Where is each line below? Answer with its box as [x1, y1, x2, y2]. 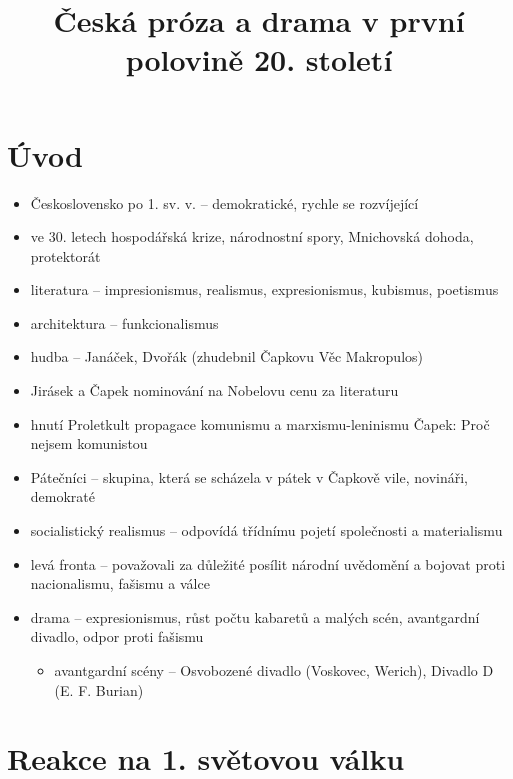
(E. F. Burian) [54, 679, 144, 700]
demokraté [30, 486, 96, 507]
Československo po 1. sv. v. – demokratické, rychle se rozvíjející [30, 192, 419, 213]
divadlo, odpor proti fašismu [30, 626, 204, 647]
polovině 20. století [125, 39, 393, 80]
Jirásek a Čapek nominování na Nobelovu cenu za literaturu [30, 380, 399, 401]
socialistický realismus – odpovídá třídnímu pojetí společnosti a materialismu [30, 520, 503, 541]
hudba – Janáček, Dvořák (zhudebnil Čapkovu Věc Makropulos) [30, 346, 423, 367]
